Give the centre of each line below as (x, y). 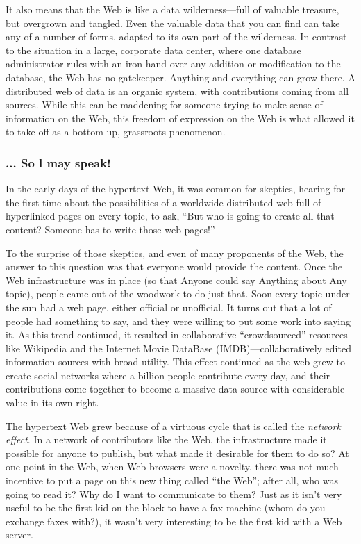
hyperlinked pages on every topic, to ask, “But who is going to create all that (170, 216)
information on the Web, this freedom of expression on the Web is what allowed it (180, 118)
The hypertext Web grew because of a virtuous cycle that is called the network (173, 426)
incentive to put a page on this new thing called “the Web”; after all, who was (172, 480)
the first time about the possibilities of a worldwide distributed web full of (163, 202)
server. (19, 535)
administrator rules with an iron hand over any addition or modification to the (173, 64)
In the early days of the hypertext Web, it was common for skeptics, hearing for (175, 189)
